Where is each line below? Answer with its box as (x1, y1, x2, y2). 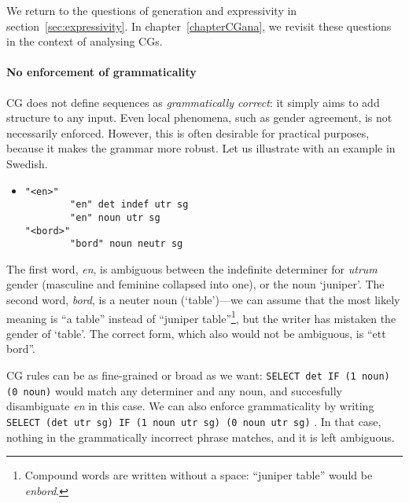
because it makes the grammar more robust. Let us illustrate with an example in (6, 140, 396, 156)
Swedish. (6, 155, 48, 171)
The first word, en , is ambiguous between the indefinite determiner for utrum (6, 260, 378, 277)
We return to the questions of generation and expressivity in (6, 2, 297, 18)
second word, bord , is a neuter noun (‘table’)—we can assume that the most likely (6, 292, 400, 308)
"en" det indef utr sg (70, 199, 189, 211)
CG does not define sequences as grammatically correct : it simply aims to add (6, 94, 380, 110)
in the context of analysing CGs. (6, 33, 163, 50)
